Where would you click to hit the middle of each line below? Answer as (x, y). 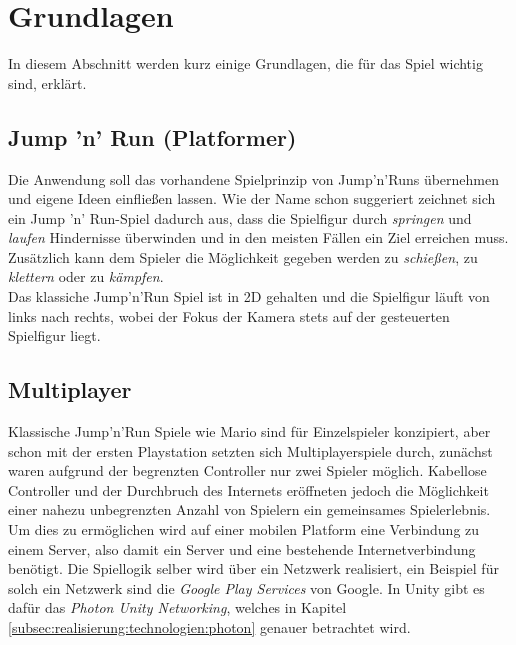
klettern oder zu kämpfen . (86, 276)
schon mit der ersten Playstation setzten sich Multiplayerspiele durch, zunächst (250, 450)
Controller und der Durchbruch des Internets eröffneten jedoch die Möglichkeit (248, 489)
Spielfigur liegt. (54, 335)
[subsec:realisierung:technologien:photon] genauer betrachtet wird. (209, 627)
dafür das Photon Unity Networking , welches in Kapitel (177, 607)
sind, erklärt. (47, 82)
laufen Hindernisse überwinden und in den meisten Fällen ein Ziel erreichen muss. (258, 237)
